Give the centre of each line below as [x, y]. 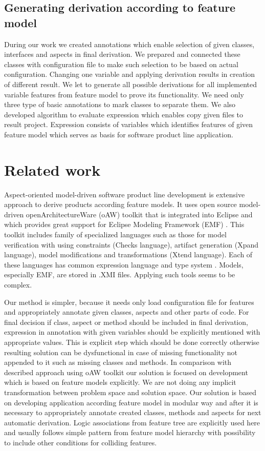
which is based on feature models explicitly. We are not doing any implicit [120, 382]
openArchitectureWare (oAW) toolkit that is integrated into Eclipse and [139, 214]
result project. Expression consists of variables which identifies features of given [129, 124]
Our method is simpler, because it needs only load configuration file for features [129, 302]
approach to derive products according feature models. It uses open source [120, 204]
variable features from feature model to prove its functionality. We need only [124, 94]
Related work [52, 169]
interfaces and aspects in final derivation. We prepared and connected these [122, 54]
